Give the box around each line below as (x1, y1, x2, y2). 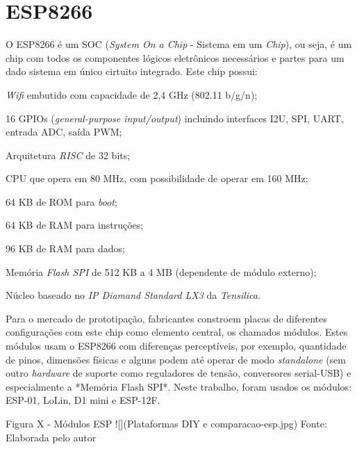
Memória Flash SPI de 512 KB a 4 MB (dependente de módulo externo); (6, 264, 317, 279)
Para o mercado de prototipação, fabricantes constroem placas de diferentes (6, 311, 327, 325)
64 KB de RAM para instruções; (6, 218, 144, 232)
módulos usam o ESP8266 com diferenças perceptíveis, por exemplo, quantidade (6, 338, 347, 353)
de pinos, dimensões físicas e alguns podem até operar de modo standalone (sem (6, 352, 346, 366)
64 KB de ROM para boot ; (6, 194, 117, 209)
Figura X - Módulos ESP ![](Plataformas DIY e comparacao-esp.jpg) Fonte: (6, 416, 327, 430)
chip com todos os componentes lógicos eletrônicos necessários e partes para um (6, 50, 344, 65)
